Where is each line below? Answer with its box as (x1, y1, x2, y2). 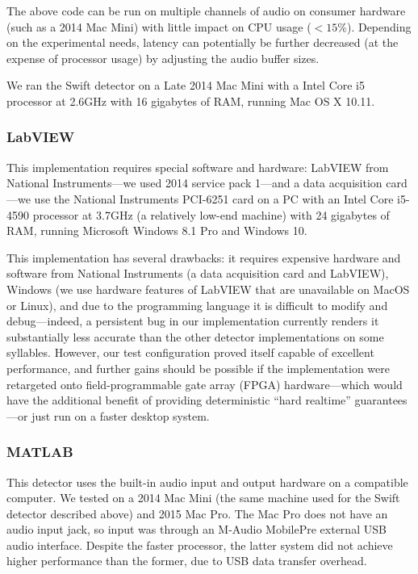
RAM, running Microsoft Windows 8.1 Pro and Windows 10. (6, 222, 307, 239)
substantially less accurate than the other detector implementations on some (6, 328, 384, 345)
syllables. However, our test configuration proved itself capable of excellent (6, 344, 374, 361)
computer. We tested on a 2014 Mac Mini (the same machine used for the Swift (6, 489, 400, 506)
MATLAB (6, 442, 73, 462)
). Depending (346, 18, 412, 35)
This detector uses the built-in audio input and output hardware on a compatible (6, 473, 408, 490)
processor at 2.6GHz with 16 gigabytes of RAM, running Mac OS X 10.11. (6, 92, 375, 109)
